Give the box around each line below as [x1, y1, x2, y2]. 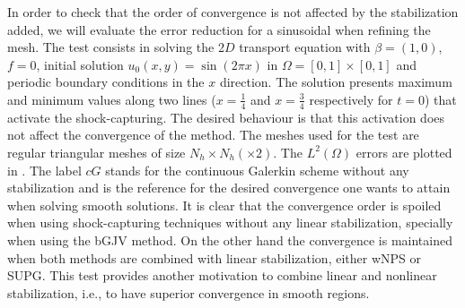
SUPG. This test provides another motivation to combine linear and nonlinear [7, 266, 437, 285]
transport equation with [239, 38, 371, 56]
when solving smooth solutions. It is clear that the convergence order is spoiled [7, 195, 442, 214]
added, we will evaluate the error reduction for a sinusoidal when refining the [7, 20, 431, 38]
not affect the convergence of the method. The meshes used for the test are [7, 125, 419, 144]
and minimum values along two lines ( [7, 90, 216, 108]
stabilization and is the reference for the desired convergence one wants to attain [7, 178, 451, 197]
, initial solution [36, 55, 124, 73]
